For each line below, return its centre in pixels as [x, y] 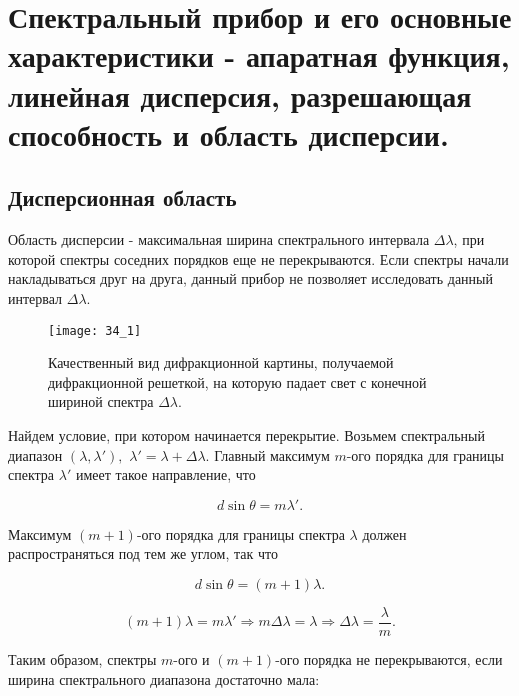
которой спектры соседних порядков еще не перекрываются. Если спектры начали [258, 258]
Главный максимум [272, 454]
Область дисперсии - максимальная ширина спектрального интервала [219, 239]
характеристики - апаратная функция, [259, 55]
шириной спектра [101, 401]
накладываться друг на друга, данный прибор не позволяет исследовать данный [251, 278]
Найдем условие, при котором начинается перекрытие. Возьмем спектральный [246, 434]
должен [384, 533]
